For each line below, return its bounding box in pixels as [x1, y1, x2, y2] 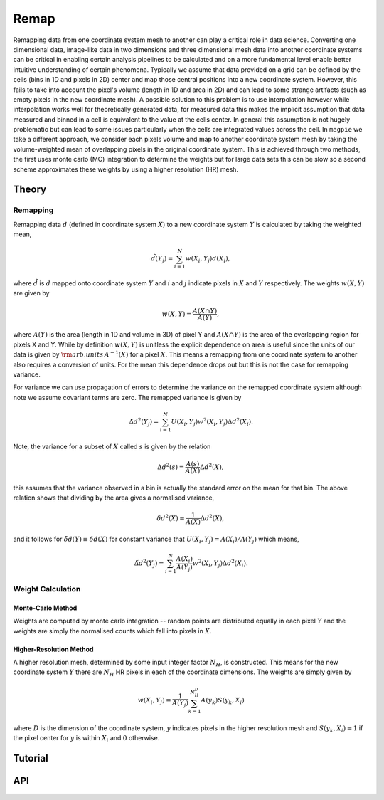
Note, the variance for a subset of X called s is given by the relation [13, 442, 211, 451]
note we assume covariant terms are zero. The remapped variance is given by [13, 393, 242, 401]
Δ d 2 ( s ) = [157, 461, 185, 471]
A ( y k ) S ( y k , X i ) [201, 696, 245, 706]
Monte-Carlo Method [13, 604, 78, 612]
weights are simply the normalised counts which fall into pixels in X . [13, 626, 212, 635]
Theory [13, 184, 47, 196]
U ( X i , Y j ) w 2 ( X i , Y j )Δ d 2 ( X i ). [171, 416, 254, 427]
